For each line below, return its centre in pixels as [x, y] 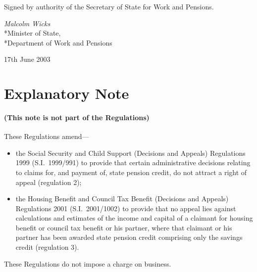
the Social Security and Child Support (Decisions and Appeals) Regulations [130, 153]
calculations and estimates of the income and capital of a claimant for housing [134, 218]
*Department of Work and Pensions [58, 42]
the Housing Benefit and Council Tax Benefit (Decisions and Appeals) [122, 199]
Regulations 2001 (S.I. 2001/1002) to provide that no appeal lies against [126, 208]
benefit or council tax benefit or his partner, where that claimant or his [124, 227]
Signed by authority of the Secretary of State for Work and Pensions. [109, 6]
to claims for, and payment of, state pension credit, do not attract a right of [131, 172]
